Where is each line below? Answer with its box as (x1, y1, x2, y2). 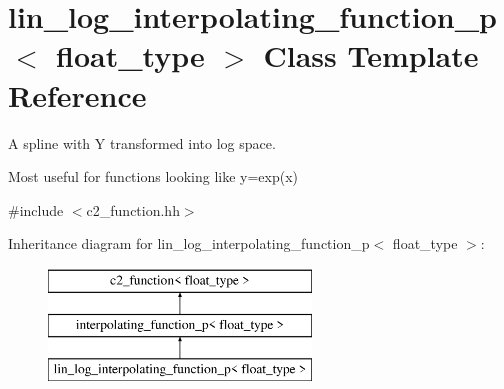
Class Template (263, 35, 479, 76)
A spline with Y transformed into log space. (8, 132, 276, 153)
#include (8, 199, 64, 220)
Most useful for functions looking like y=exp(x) (8, 166, 299, 187)
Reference (8, 74, 147, 115)
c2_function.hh (86, 199, 180, 220)
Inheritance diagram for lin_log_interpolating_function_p (8, 233, 370, 254)
